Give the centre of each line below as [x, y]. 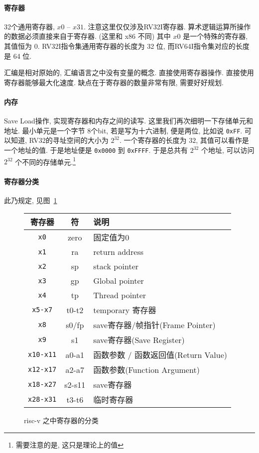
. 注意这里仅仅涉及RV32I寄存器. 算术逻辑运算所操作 [167, 26]
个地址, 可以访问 [228, 150]
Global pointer [119, 281]
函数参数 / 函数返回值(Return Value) [160, 355]
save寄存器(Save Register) [139, 340]
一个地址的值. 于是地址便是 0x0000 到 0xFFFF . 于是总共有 [96, 150]
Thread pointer [120, 295]
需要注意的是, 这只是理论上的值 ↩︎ [70, 444]
